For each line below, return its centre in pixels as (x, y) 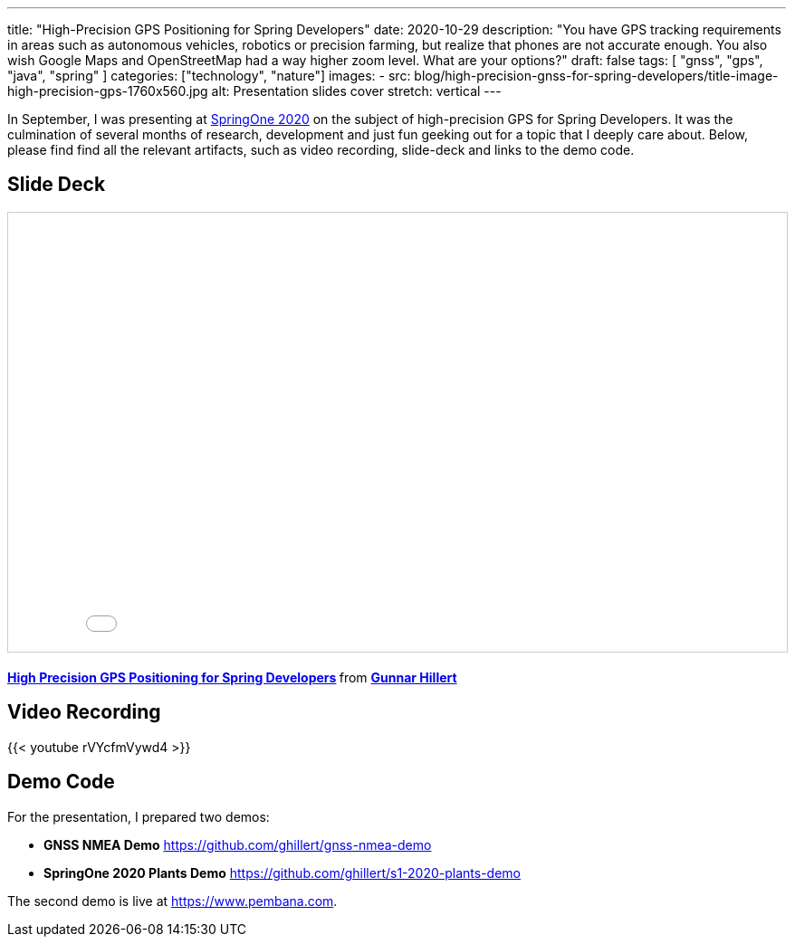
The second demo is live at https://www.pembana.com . (172, 901)
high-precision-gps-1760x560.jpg (108, 91)
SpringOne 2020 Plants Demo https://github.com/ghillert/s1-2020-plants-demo (282, 872)
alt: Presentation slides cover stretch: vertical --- (356, 91)
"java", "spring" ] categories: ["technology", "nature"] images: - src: (209, 76)
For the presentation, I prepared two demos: (139, 816)
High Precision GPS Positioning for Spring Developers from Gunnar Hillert (232, 677)
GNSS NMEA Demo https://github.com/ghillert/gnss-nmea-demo (238, 844)
